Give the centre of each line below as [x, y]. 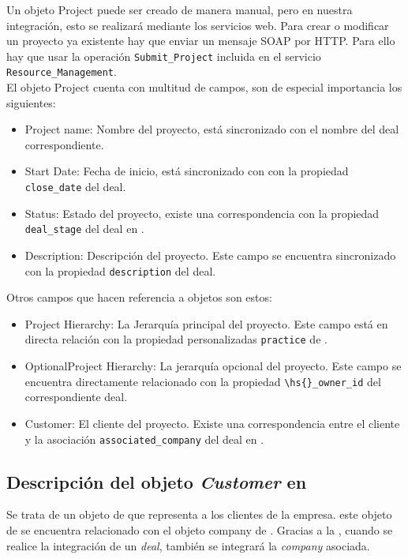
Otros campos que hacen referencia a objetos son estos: [139, 297]
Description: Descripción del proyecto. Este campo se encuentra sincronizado [210, 255]
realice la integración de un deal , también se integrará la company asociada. [188, 545]
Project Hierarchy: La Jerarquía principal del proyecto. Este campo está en [206, 323]
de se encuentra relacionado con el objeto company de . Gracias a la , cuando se [200, 529]
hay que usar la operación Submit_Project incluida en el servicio [164, 56]
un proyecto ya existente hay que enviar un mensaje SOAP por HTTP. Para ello [201, 41]
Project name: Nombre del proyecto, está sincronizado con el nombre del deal [212, 129]
